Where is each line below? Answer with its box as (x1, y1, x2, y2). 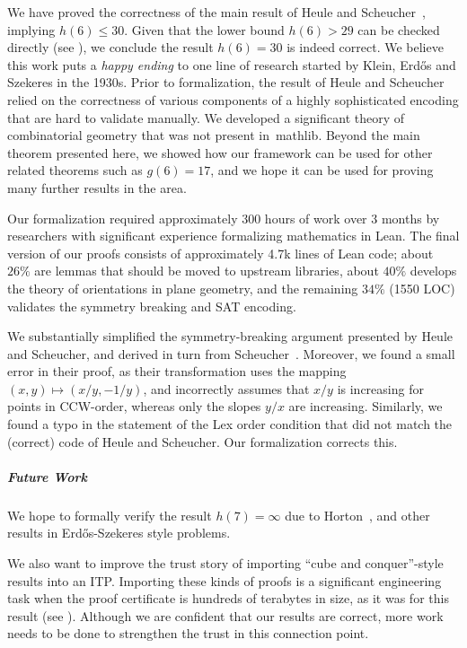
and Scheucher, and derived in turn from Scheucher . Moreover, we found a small (7, 344, 455, 363)
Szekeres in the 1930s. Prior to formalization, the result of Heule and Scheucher (7, 73, 445, 92)
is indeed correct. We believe (286, 38, 444, 57)
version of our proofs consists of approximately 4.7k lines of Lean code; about (7, 243, 434, 262)
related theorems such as (7, 161, 143, 180)
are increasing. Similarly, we (288, 397, 443, 416)
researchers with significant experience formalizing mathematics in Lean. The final (7, 226, 460, 245)
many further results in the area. (7, 178, 187, 197)
